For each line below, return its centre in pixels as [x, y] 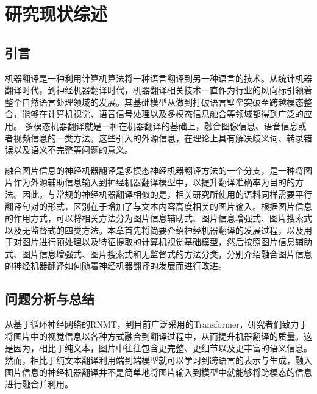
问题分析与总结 [50, 299]
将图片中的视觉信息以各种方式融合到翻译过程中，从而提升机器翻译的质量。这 [158, 336]
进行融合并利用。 [39, 384]
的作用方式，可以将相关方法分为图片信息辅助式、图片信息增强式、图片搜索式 [158, 218]
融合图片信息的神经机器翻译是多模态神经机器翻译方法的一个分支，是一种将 [154, 170]
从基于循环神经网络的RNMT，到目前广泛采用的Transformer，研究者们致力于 [156, 324]
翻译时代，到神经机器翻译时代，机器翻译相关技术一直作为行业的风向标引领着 [158, 90]
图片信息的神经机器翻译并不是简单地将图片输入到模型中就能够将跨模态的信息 [158, 372]
